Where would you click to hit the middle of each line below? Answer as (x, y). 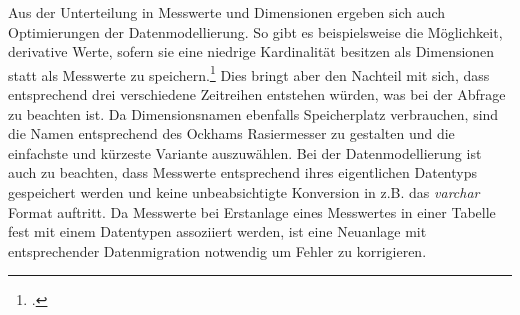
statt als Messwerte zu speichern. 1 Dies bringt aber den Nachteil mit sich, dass (249, 73)
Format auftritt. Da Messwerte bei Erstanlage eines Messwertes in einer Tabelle (252, 211)
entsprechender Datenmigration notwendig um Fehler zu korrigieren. (217, 250)
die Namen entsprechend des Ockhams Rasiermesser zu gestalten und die (231, 133)
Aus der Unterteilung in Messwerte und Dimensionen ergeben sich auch (227, 12)
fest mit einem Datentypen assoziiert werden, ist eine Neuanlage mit (217, 231)
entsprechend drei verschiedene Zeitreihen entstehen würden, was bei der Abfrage (257, 94)
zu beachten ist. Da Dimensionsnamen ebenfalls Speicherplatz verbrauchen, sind (253, 113)
